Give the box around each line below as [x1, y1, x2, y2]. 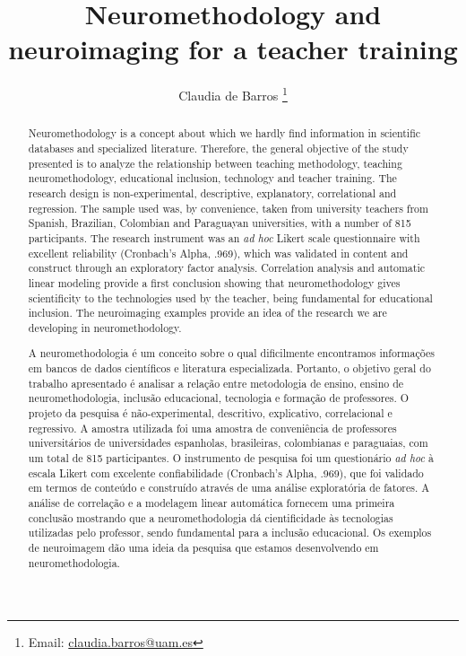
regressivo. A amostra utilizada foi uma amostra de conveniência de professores [28, 420, 397, 435]
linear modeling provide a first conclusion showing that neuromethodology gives [28, 275, 401, 290]
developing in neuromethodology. [28, 319, 182, 335]
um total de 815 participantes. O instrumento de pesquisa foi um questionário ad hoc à [28, 450, 434, 466]
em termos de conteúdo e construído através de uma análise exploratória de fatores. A [28, 480, 430, 495]
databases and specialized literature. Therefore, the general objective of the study [28, 141, 409, 156]
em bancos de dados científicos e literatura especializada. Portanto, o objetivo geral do [28, 361, 431, 376]
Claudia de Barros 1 [178, 83, 288, 104]
